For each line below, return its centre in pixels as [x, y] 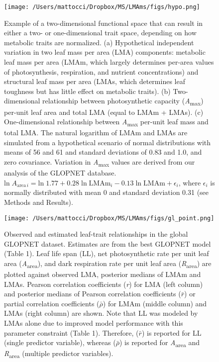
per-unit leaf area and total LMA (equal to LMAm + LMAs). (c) [104, 112]
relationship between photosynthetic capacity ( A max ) [123, 101]
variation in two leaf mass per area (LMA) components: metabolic [105, 52]
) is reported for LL [171, 332]
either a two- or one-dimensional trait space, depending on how [100, 33]
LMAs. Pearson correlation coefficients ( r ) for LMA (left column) [104, 284]
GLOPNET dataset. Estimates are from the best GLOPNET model [108, 243]
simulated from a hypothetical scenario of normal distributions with [108, 142]
